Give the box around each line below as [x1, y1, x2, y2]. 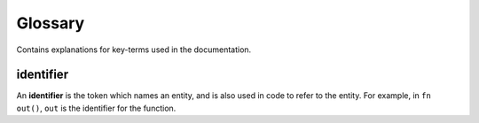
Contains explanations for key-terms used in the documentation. [16, 44, 252, 55]
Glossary [16, 13, 85, 33]
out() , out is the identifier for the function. [16, 103, 177, 113]
